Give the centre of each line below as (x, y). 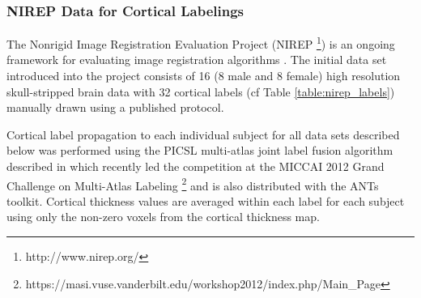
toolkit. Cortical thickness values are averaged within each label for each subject (206, 200)
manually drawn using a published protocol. (115, 107)
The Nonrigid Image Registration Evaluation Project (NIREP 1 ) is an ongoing (201, 43)
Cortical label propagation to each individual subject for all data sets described (203, 134)
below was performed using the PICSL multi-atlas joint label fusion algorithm (200, 150)
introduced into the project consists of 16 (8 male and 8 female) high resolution (204, 76)
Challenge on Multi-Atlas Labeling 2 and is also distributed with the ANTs (193, 184)
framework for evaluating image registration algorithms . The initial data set (197, 60)
